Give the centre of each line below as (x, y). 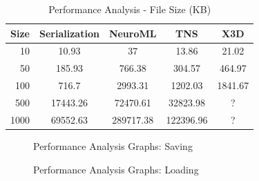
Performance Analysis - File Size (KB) (130, 9)
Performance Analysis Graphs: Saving (113, 145)
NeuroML (133, 33)
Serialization (69, 33)
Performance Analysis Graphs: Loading (116, 169)
